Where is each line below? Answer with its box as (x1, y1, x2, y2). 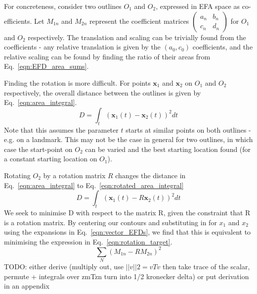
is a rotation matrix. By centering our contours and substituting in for (4, 217, 217, 227)
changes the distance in (115, 170, 186, 180)
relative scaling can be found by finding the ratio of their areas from (4, 51, 211, 61)
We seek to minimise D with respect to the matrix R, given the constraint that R (4, 207, 251, 217)
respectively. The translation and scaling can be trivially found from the (28, 32, 246, 42)
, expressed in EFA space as (156, 1, 240, 11)
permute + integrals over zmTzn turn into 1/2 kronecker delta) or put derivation (4, 271, 249, 281)
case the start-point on (4, 144, 73, 154)
